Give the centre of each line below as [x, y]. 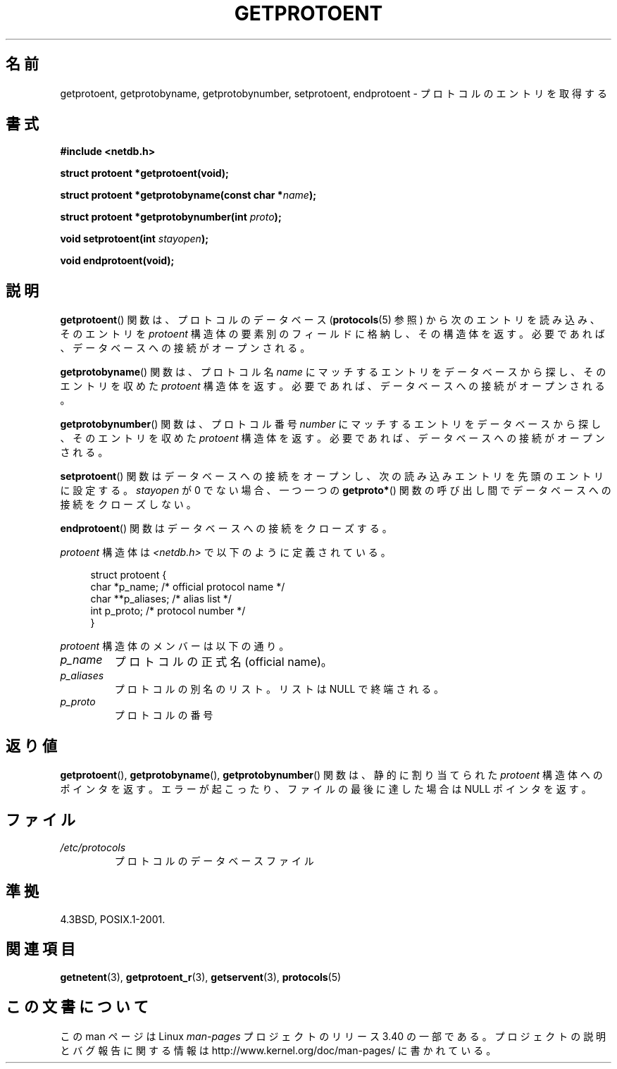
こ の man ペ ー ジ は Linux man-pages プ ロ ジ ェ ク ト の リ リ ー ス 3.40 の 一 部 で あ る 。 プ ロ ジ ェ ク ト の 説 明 [333, 1036]
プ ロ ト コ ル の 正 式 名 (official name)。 [223, 662]
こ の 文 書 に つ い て [77, 1007]
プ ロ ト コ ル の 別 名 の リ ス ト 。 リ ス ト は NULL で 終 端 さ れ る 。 [279, 689]
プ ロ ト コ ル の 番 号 [164, 715]
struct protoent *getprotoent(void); [144, 173]
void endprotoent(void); [117, 261]
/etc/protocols [93, 847]
